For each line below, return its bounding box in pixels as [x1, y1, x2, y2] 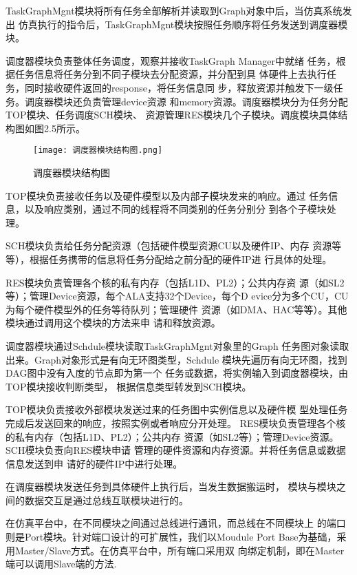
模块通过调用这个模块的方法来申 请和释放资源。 [6, 315, 221, 330]
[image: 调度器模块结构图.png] [33, 145, 163, 156]
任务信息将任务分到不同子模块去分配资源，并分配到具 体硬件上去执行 [14, 67, 327, 81]
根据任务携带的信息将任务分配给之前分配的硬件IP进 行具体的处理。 [29, 251, 332, 266]
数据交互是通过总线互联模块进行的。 [24, 492, 188, 507]
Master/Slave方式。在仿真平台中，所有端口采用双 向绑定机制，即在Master [14, 543, 345, 557]
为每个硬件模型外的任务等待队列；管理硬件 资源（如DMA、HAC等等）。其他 [6, 302, 347, 316]
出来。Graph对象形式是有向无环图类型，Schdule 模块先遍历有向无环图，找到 [6, 352, 347, 366]
